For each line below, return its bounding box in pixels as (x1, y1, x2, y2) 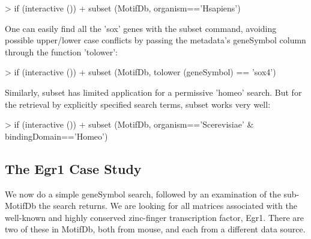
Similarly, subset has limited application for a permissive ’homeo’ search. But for (5, 85, 302, 98)
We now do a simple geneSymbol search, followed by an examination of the (5, 187, 281, 200)
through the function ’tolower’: (5, 45, 118, 58)
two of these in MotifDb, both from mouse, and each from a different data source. (5, 223, 306, 235)
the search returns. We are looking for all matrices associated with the (38, 199, 297, 212)
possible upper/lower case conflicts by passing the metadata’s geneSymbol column (5, 34, 306, 46)
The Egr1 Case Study (5, 159, 142, 178)
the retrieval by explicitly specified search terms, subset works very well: (5, 98, 271, 110)
